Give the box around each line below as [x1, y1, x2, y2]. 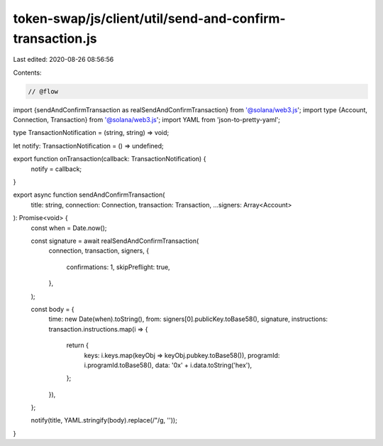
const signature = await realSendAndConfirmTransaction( [30, 236, 199, 245]
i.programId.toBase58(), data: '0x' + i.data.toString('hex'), [84, 361, 252, 369]
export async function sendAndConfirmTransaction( [13, 190, 165, 199]
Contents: [13, 68, 42, 77]
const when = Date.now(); [30, 224, 107, 232]
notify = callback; [30, 164, 82, 173]
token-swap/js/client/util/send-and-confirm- [13, 11, 287, 26]
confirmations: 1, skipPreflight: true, [66, 263, 170, 271]
